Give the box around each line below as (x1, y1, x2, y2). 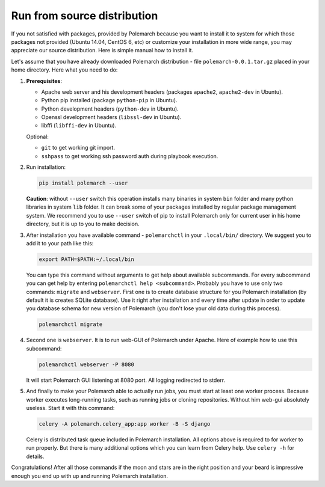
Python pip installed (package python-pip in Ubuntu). (41, 97, 178, 104)
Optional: (26, 133, 49, 140)
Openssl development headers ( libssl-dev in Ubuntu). (41, 114, 182, 121)
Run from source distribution (11, 9, 158, 22)
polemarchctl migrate (39, 321, 103, 328)
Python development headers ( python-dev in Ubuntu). (41, 105, 179, 112)
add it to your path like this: (26, 239, 94, 247)
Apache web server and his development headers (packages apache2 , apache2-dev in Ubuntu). (41, 88, 283, 96)
